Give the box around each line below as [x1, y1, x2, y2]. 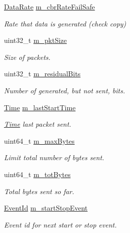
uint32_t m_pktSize [4, 35, 67, 45]
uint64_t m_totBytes [4, 169, 71, 179]
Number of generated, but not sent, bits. [4, 85, 125, 95]
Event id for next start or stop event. [4, 219, 117, 230]
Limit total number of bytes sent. [4, 152, 105, 163]
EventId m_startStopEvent [4, 203, 88, 213]
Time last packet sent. [4, 119, 71, 129]
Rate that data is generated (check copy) [4, 18, 127, 28]
